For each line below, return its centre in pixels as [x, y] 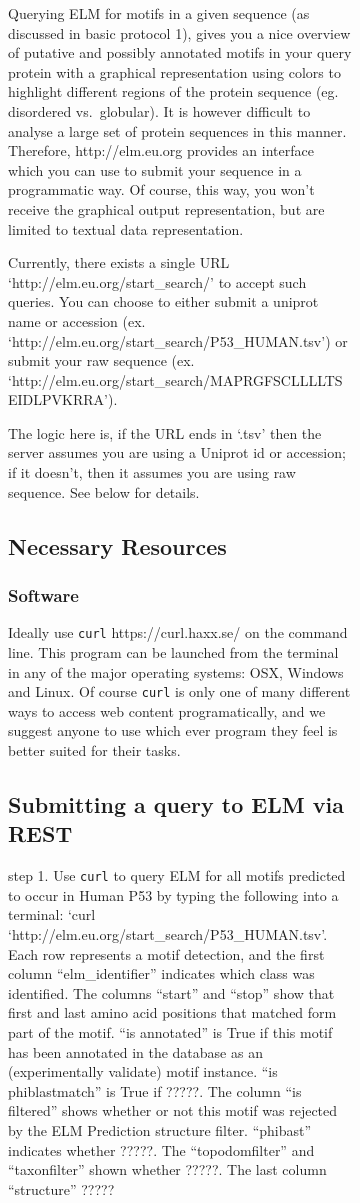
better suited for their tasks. [94, 749]
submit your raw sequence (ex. [101, 360]
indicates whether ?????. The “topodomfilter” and [161, 1149]
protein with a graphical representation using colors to [174, 71]
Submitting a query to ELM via [176, 803]
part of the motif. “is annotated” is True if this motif [170, 1031]
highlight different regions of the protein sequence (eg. [173, 91]
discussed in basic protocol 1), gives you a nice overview [179, 32]
